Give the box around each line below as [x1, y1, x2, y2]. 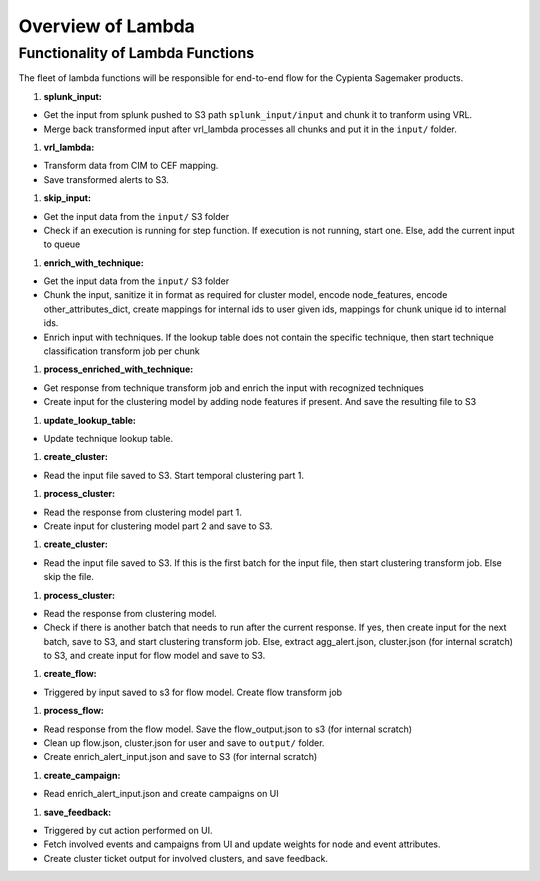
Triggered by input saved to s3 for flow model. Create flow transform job [43, 686, 343, 698]
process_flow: [43, 705, 105, 717]
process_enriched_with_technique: [43, 363, 194, 375]
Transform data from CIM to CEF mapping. [43, 160, 219, 172]
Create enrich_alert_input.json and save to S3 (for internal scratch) [43, 751, 318, 763]
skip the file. [43, 571, 95, 583]
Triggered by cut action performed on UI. [43, 824, 214, 836]
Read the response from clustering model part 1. [43, 506, 242, 518]
